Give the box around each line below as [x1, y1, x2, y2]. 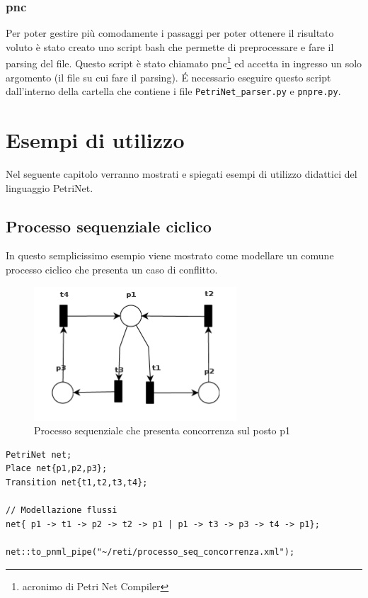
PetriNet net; [6, 449, 72, 460]
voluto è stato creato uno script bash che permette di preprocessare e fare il [6, 39, 334, 54]
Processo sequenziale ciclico [6, 215, 212, 237]
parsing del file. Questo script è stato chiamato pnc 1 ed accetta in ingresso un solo [6, 54, 362, 71]
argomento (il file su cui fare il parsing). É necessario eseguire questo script [6, 69, 331, 84]
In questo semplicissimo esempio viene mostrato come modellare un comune [6, 248, 334, 263]
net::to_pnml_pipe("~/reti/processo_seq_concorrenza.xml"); [6, 546, 295, 557]
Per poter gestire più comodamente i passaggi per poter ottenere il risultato [6, 26, 334, 40]
